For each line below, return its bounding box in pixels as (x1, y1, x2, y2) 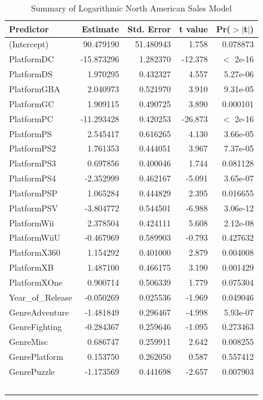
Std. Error (127, 22, 171, 35)
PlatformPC (9, 112, 53, 125)
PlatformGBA (9, 82, 60, 95)
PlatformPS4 (9, 172, 56, 184)
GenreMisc (9, 335, 48, 348)
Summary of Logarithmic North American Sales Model (30, 2, 232, 14)
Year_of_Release (9, 290, 72, 303)
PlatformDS (9, 68, 53, 80)
